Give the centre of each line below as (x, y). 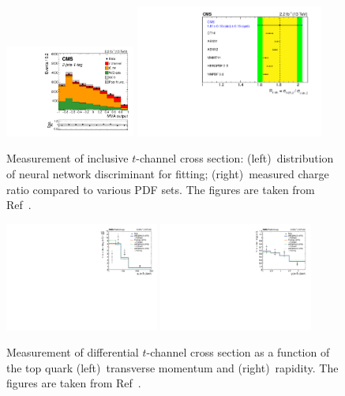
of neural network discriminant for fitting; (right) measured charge (168, 173)
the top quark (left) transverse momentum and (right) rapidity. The (172, 367)
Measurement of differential (73, 352)
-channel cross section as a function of (238, 352)
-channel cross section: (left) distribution (235, 158)
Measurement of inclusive (67, 158)
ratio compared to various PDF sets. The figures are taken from (161, 189)
